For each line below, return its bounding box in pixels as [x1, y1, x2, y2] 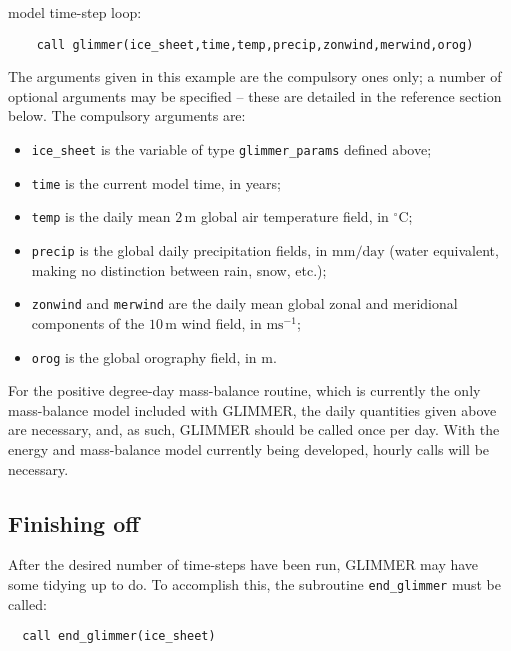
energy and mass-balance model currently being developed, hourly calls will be [8, 438, 490, 459]
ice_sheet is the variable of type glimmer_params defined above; [31, 139, 432, 160]
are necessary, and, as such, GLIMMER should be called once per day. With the [8, 419, 500, 440]
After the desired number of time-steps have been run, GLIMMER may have [8, 554, 479, 575]
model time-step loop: [8, 2, 142, 22]
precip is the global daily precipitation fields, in [31, 240, 328, 260]
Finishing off [8, 507, 140, 538]
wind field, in [181, 312, 262, 333]
